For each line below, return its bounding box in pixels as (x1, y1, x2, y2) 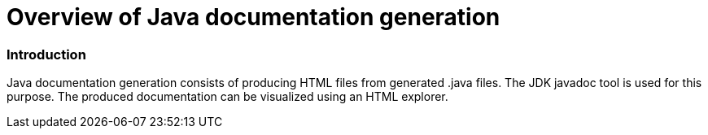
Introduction (7, 46, 86, 63)
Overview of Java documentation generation (7, 3, 500, 31)
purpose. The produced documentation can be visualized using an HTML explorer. (7, 89, 448, 104)
